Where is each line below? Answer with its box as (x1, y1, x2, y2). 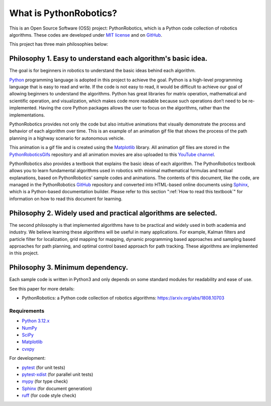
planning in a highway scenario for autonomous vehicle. (9, 135, 125, 141)
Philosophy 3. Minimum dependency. (9, 263, 128, 272)
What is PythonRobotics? (9, 8, 117, 19)
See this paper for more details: (9, 286, 75, 292)
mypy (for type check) (22, 378, 68, 384)
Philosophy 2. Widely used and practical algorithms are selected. (9, 209, 218, 217)
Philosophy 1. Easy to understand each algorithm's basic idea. (9, 54, 208, 63)
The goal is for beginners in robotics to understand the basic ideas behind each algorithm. (9, 68, 196, 74)
